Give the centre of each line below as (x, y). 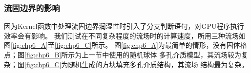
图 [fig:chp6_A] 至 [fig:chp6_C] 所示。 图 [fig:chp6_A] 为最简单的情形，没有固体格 (125, 45)
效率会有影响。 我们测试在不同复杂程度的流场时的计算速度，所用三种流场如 (125, 35)
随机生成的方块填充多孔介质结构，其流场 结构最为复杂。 (158, 64)
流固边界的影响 (32, 8)
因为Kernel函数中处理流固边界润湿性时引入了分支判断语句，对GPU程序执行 (124, 26)
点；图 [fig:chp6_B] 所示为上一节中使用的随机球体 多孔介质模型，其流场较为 (123, 55)
